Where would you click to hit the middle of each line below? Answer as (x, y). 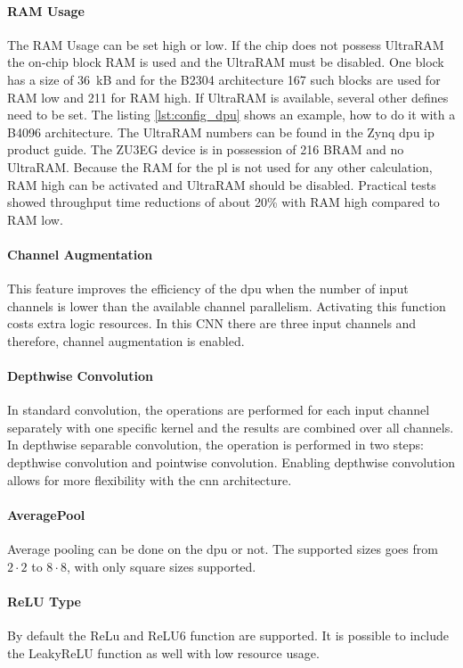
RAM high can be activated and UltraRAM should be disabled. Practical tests (222, 184)
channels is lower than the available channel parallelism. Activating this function (227, 305)
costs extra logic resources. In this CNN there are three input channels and (212, 323)
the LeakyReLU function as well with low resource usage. (163, 652)
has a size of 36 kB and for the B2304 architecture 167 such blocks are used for (224, 79)
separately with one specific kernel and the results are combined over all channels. (231, 427)
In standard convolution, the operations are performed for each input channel (219, 410)
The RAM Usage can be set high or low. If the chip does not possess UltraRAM (226, 44)
